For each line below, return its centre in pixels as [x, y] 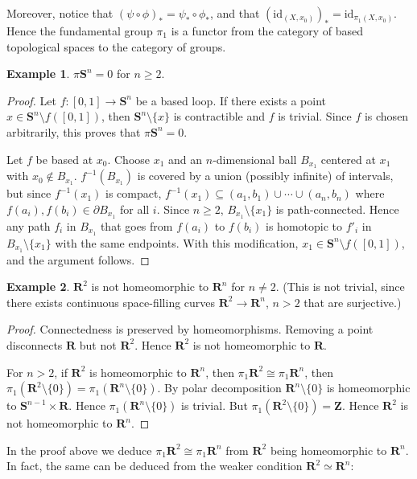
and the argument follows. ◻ [78, 259]
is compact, [133, 193]
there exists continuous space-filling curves [111, 302]
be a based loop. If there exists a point [231, 100]
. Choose [129, 159]
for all [134, 209]
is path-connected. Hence [337, 209]
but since [29, 193]
